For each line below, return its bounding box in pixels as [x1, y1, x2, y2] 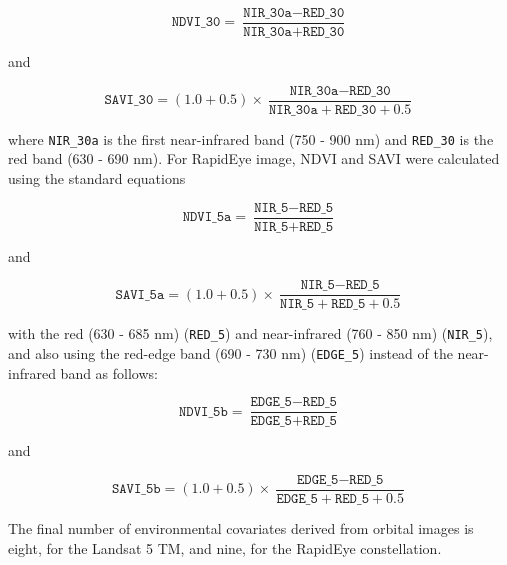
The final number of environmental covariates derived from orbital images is [8, 517, 474, 538]
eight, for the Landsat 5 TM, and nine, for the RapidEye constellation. [8, 537, 442, 558]
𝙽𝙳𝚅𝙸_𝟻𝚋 [178, 404, 228, 419]
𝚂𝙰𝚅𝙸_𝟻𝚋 [111, 482, 161, 497]
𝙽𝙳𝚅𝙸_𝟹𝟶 [171, 15, 221, 30]
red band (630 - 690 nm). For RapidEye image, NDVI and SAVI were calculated [8, 148, 500, 169]
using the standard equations [8, 167, 186, 188]
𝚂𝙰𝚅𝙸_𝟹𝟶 [104, 93, 154, 108]
